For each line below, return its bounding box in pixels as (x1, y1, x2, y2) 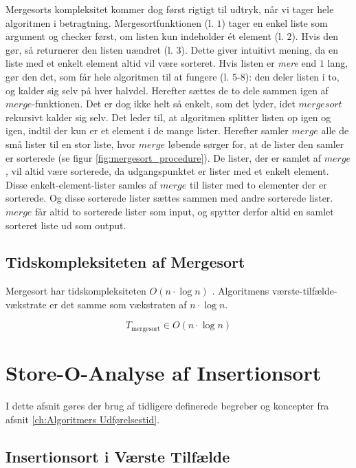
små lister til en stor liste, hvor (5, 136, 136, 151)
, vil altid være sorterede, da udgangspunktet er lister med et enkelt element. (5, 164, 329, 178)
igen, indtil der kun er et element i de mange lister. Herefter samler (5, 123, 289, 138)
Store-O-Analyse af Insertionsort (5, 359, 322, 387)
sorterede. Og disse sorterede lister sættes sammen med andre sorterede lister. (5, 191, 333, 205)
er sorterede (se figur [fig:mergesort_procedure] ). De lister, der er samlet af (5, 150, 322, 164)
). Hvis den (291, 29, 339, 43)
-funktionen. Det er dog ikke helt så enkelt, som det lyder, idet (32, 96, 296, 111)
